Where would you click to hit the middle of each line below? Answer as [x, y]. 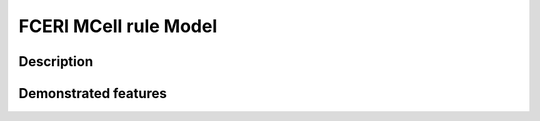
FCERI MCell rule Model [118, 26]
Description [56, 61]
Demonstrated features [92, 93]
